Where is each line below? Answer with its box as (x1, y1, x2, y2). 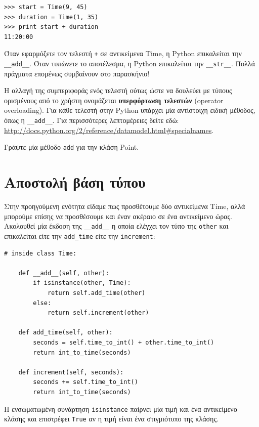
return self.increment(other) (47, 309, 149, 317)
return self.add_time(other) (47, 289, 146, 296)
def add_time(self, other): (18, 329, 113, 336)
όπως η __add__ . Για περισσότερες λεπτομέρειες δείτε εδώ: (4, 115, 179, 125)
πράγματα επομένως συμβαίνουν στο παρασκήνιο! (4, 68, 150, 78)
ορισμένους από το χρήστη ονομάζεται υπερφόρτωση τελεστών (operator (4, 95, 224, 105)
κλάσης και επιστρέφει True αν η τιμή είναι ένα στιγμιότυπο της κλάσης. (4, 413, 219, 424)
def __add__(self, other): (18, 269, 109, 277)
